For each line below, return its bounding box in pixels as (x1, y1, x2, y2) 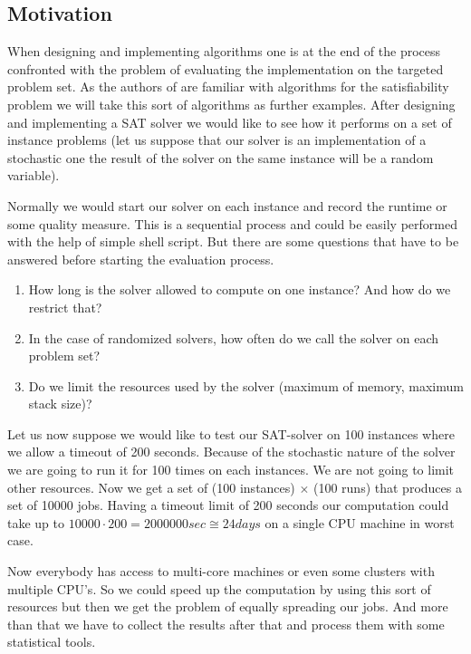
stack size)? (28, 394, 92, 413)
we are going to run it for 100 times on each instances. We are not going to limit (7, 460, 455, 479)
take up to (7, 513, 64, 532)
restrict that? (28, 297, 102, 316)
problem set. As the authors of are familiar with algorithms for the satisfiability (7, 77, 449, 96)
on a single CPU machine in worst (264, 513, 455, 532)
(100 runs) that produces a (312, 477, 462, 496)
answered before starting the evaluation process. (7, 249, 274, 268)
